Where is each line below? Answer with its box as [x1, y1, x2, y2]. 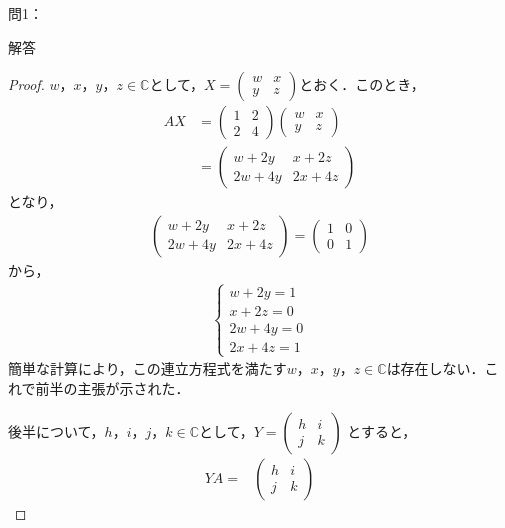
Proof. [8, 74, 45, 95]
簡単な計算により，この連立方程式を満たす [8, 358, 287, 379]
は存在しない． [386, 358, 485, 379]
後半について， [8, 421, 105, 442]
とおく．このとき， [299, 74, 425, 95]
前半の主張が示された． [35, 377, 190, 398]
